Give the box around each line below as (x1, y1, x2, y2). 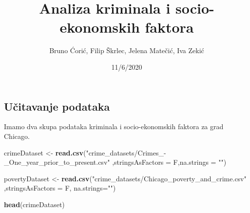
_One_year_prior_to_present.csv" (4, 157, 110, 167)
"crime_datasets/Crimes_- (86, 147, 166, 157)
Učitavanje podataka (4, 98, 110, 114)
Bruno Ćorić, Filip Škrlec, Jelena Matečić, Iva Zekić (49, 45, 204, 56)
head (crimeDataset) (4, 199, 65, 209)
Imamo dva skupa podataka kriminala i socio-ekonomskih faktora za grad (4, 121, 224, 132)
